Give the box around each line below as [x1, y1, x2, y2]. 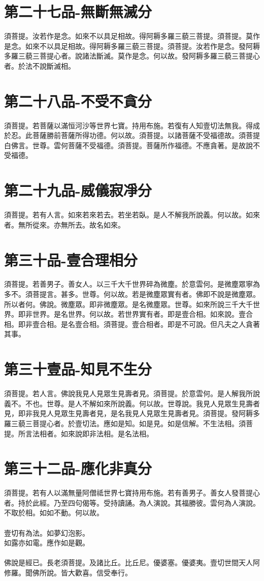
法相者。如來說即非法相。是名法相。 [32, 428, 153, 438]
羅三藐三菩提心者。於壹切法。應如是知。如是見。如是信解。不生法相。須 [4, 418, 246, 428]
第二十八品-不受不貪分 [4, 90, 152, 111]
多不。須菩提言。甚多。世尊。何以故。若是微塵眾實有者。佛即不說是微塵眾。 [4, 289, 260, 299]
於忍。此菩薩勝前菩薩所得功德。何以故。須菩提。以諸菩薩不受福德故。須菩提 [4, 130, 260, 141]
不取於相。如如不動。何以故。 [4, 507, 104, 518]
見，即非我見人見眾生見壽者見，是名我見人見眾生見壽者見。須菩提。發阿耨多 [4, 408, 260, 419]
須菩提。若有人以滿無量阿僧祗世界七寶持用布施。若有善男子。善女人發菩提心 [4, 487, 260, 498]
